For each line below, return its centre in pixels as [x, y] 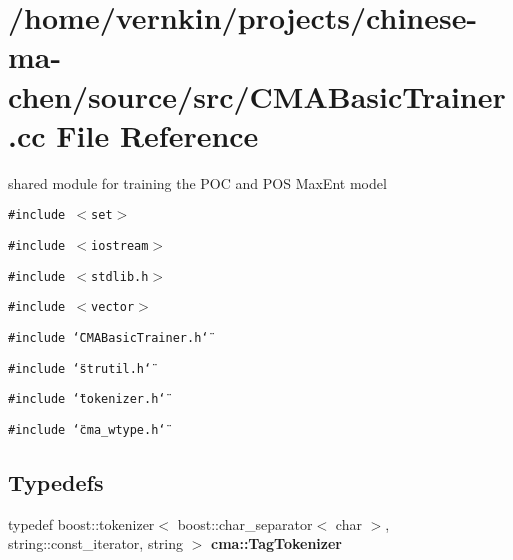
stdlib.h [120, 276]
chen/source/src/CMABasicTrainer [257, 95]
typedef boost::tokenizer [81, 523]
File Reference [157, 134]
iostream [120, 245]
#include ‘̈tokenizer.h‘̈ [87, 399]
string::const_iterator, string [96, 543]
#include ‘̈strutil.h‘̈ [80, 368]
